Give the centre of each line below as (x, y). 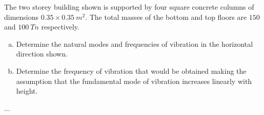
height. (27, 91)
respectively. (60, 27)
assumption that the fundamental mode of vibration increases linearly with (134, 81)
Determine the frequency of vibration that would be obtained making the (131, 70)
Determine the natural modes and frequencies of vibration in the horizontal (135, 44)
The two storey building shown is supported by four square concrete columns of (129, 7)
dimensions (22, 17)
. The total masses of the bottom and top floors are (166, 17)
